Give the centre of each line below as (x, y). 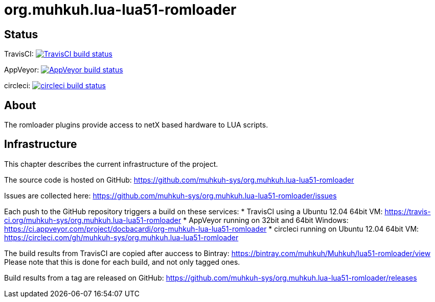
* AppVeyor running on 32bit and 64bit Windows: (266, 220)
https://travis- (408, 211)
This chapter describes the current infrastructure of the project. (111, 164)
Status (21, 34)
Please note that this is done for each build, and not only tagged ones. (122, 262)
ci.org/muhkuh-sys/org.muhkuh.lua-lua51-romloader (93, 220)
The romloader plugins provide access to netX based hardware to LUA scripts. (136, 125)
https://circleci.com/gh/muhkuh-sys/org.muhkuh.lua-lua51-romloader (121, 237)
